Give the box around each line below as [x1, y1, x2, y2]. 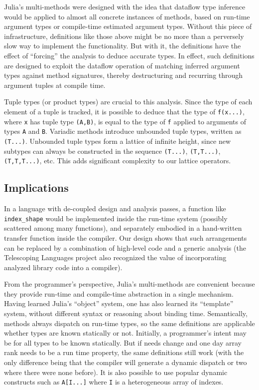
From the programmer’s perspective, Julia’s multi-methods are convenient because [4, 279, 255, 289]
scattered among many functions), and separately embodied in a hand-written [4, 223, 242, 233]
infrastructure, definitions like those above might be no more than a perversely [4, 30, 244, 41]
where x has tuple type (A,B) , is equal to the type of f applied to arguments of [4, 116, 247, 126]
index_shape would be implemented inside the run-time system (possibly [4, 213, 228, 223]
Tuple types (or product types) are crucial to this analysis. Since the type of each [4, 96, 253, 107]
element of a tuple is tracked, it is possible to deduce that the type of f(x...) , [4, 106, 245, 116]
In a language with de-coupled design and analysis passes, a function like [4, 203, 226, 214]
